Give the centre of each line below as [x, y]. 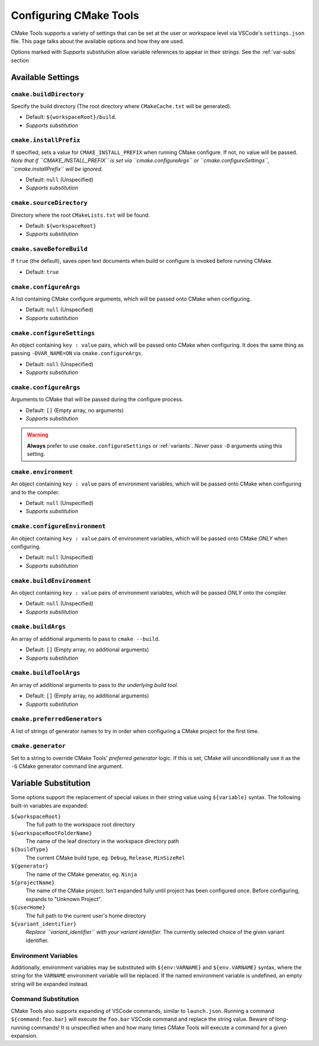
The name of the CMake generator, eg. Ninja [81, 874]
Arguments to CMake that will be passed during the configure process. [97, 399]
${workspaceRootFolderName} [52, 833]
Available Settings [45, 77]
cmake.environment [42, 472]
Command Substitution [45, 999]
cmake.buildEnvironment [51, 581]
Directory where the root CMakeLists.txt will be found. [80, 215]
